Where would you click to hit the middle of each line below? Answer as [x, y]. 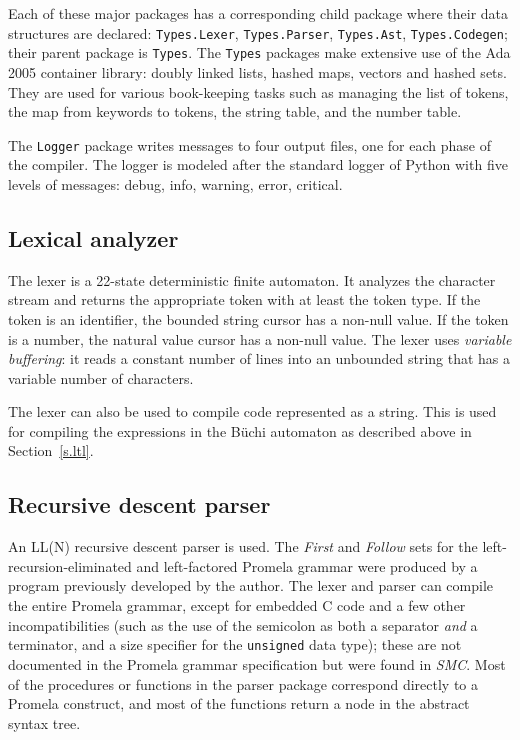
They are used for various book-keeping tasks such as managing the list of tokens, [258, 91]
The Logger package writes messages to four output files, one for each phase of [249, 144]
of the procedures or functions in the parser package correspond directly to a [243, 683]
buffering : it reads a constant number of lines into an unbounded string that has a [259, 358]
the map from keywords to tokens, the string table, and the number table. [235, 111]
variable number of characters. [101, 377]
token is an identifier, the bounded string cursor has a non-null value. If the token [258, 318]
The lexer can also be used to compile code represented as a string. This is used [252, 411]
